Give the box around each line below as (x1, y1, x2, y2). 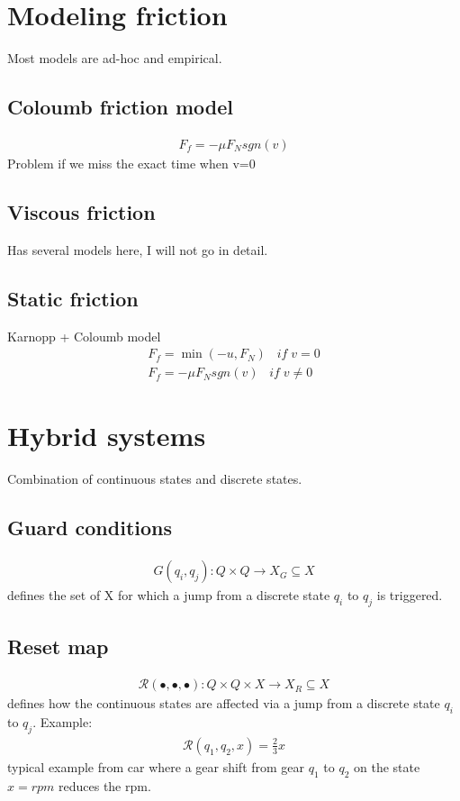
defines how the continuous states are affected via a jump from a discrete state (7, 694, 440, 713)
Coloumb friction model (7, 93, 234, 121)
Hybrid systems (7, 417, 206, 454)
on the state (354, 757, 420, 776)
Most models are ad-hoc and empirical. (7, 49, 222, 68)
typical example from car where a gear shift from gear (7, 757, 305, 776)
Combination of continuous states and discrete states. (7, 469, 302, 488)
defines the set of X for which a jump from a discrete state (7, 586, 330, 605)
